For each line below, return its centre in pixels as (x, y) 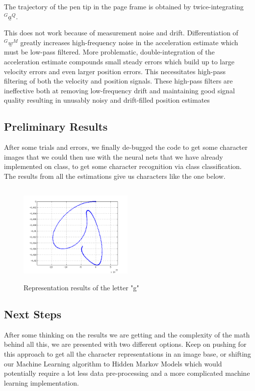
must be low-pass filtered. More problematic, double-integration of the (109, 52)
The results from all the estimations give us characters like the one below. (115, 176)
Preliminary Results (56, 126)
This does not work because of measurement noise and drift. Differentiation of (121, 33)
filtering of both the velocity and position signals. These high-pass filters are (118, 81)
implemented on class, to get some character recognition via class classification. (123, 166)
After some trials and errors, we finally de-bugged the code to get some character (126, 147)
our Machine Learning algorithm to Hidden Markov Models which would (113, 363)
